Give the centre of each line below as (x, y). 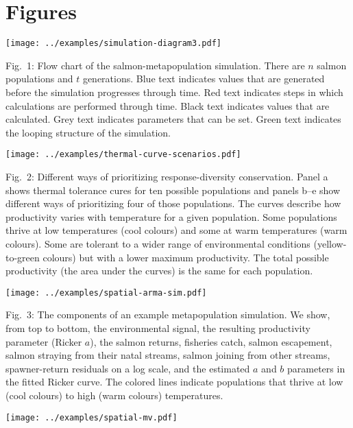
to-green (23, 257)
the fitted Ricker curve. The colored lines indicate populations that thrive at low (174, 382)
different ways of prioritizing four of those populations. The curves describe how (173, 203)
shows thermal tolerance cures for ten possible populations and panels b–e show (173, 190)
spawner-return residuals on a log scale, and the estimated (128, 368)
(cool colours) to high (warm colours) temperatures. (114, 395)
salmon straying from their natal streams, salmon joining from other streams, (168, 355)
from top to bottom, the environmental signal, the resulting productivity (158, 328)
